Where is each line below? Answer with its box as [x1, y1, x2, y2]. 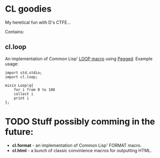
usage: [5, 61, 19, 66]
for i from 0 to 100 [14, 87, 55, 92]
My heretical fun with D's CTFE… [5, 19, 71, 25]
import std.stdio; [5, 70, 42, 75]
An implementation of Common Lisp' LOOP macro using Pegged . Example [5, 56, 153, 62]
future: [5, 126, 34, 137]
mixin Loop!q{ [5, 83, 34, 88]
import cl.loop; [5, 74, 38, 79]
